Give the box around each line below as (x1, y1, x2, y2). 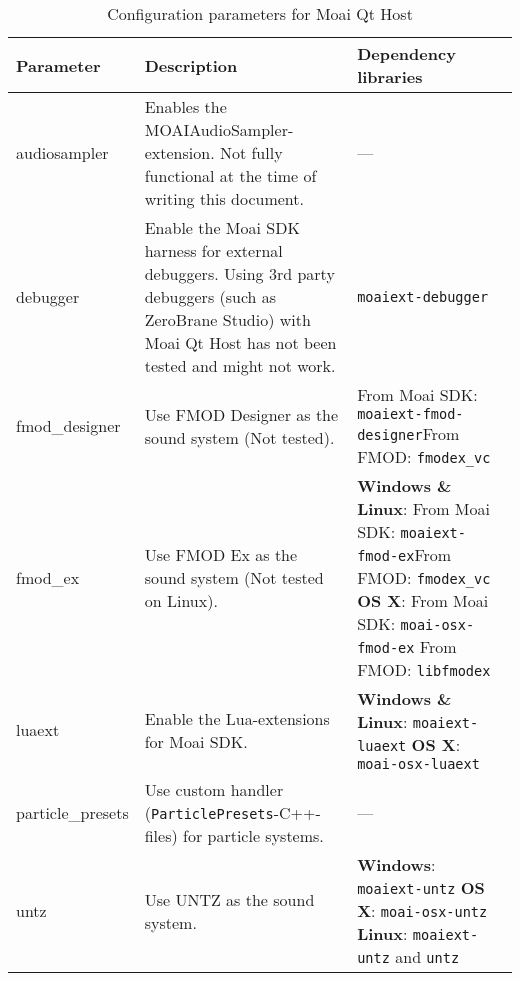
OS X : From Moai (357, 589, 489, 612)
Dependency (357, 42, 456, 65)
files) (144, 824, 178, 847)
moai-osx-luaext (357, 756, 480, 772)
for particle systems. (183, 824, 324, 847)
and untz (395, 945, 460, 968)
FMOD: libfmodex (357, 658, 491, 681)
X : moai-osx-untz (357, 899, 488, 922)
